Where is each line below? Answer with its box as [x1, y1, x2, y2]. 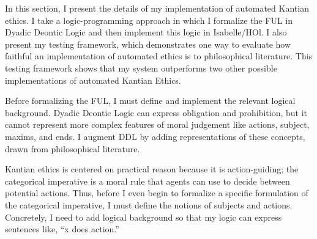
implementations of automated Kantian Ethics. [5, 73, 181, 86]
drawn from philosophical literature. [5, 142, 140, 155]
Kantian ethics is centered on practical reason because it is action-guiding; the [5, 163, 299, 175]
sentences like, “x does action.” [5, 222, 119, 235]
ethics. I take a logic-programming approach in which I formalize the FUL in [5, 13, 293, 26]
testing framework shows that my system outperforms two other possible [5, 61, 277, 74]
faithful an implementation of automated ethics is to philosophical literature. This [5, 50, 313, 62]
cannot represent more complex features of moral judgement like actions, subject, [5, 118, 310, 131]
